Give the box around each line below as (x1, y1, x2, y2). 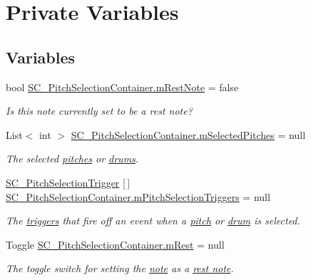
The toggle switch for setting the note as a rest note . (6, 261, 234, 276)
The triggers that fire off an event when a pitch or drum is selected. (6, 213, 300, 228)
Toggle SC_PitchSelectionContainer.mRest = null (6, 237, 225, 252)
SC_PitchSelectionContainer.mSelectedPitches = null (71, 127, 306, 142)
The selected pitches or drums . (6, 151, 139, 166)
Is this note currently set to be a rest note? (6, 103, 193, 118)
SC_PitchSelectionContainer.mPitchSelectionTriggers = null (6, 189, 270, 204)
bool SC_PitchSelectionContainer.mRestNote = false (6, 79, 239, 94)
